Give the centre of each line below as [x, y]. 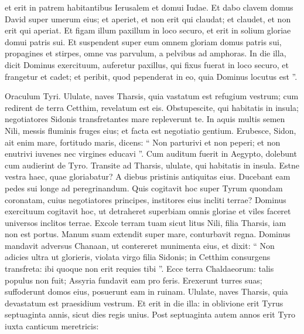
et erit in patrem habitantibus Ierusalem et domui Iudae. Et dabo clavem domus [149, 7]
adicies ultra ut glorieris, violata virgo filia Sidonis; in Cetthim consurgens [138, 257]
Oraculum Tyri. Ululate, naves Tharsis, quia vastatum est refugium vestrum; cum [152, 96]
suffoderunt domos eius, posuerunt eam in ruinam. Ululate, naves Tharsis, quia [146, 291]
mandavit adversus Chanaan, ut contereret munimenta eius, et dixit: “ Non [140, 245]
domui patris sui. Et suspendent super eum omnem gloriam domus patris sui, [143, 41]
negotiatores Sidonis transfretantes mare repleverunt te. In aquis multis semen [145, 119]
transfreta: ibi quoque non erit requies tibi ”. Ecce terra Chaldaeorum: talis [139, 269]
